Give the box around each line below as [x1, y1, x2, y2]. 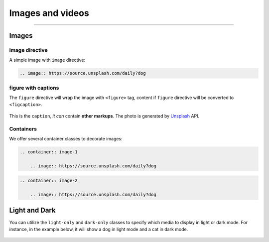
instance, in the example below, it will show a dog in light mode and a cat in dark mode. [9, 226, 188, 232]
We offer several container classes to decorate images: [9, 135, 123, 141]
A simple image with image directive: [9, 57, 86, 63]
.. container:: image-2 [19, 178, 78, 184]
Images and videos [9, 7, 89, 18]
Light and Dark [9, 206, 56, 215]
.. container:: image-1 [19, 149, 78, 154]
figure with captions [9, 84, 59, 91]
